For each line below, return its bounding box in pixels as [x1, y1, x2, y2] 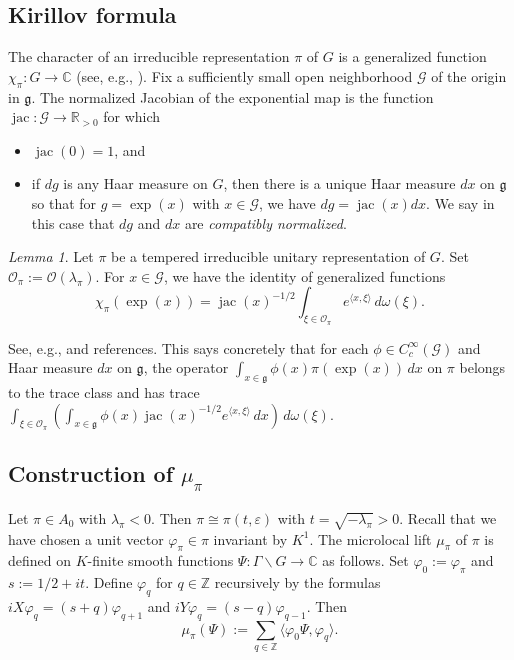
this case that [31, 212, 115, 233]
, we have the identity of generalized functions [163, 265, 446, 286]
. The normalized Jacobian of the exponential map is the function [31, 86, 434, 107]
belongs [459, 357, 506, 378]
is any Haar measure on [63, 173, 208, 194]
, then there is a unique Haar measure [223, 173, 456, 194]
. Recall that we [399, 507, 497, 528]
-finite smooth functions [87, 550, 234, 571]
